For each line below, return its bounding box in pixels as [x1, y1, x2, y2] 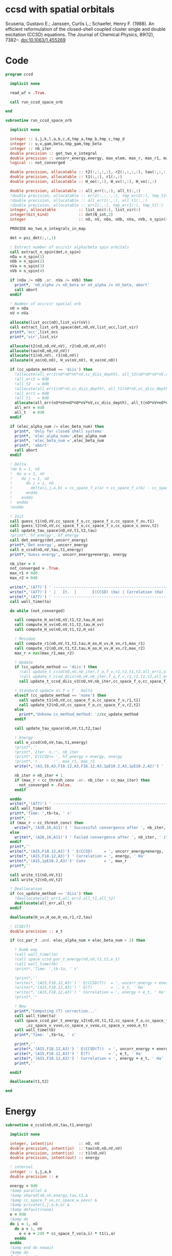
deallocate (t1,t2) [10, 1079, 50, 1084]
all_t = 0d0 [14, 410, 45, 415]
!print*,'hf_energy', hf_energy [10, 533, 79, 538]
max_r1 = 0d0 [10, 571, 38, 576]
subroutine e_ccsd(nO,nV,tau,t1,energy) [5, 1123, 93, 1128]
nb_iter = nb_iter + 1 [14, 773, 63, 778]
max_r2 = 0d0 [10, 575, 38, 581]
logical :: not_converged [10, 160, 66, 165]
